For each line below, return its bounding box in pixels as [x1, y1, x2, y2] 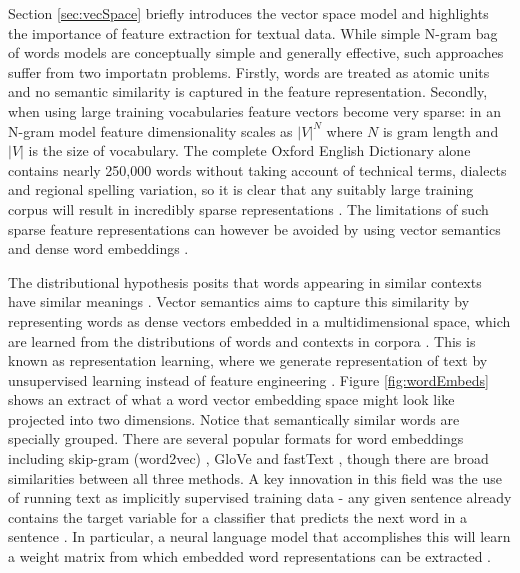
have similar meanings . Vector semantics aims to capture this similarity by [8, 291, 470, 312]
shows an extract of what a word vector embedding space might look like [8, 389, 455, 410]
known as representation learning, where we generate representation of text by [8, 350, 488, 371]
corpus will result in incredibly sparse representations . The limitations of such [8, 198, 489, 219]
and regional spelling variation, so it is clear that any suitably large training [8, 179, 474, 200]
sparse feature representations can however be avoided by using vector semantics [8, 218, 501, 239]
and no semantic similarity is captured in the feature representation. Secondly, [8, 81, 488, 102]
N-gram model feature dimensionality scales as [8, 120, 293, 141]
